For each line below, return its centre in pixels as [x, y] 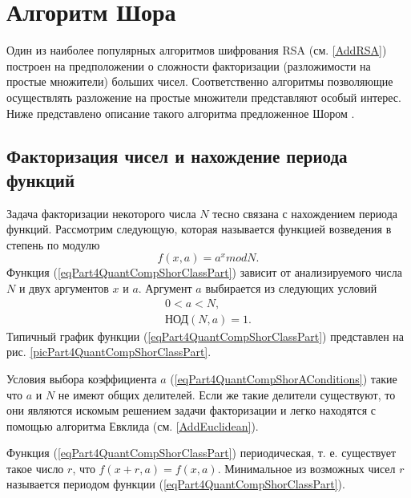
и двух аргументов [64, 288]
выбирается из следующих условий [291, 288]
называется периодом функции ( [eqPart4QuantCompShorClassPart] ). [176, 484]
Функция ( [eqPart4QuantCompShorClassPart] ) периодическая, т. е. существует [201, 453]
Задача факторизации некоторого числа [101, 213]
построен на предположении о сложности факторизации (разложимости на [189, 65]
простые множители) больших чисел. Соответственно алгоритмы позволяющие [200, 81]
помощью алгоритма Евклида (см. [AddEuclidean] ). [133, 425]
